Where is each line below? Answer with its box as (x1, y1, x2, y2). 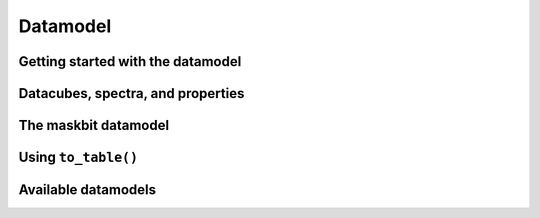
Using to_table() (18, 149, 139, 166)
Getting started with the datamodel (18, 53, 242, 70)
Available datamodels (18, 181, 157, 199)
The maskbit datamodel (18, 117, 170, 134)
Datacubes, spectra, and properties (18, 85, 245, 102)
